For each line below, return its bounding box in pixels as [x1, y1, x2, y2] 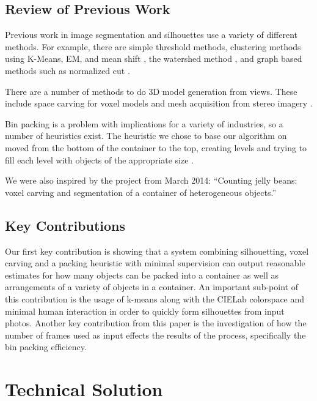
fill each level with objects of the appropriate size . [5, 153, 194, 166]
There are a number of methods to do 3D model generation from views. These [5, 84, 297, 97]
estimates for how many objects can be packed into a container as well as [5, 268, 279, 281]
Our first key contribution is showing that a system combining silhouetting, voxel [5, 244, 309, 257]
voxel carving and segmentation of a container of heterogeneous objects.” [5, 186, 277, 198]
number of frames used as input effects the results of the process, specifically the [5, 328, 306, 341]
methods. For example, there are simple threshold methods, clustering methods [5, 40, 301, 53]
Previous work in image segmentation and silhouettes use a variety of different [5, 28, 298, 41]
